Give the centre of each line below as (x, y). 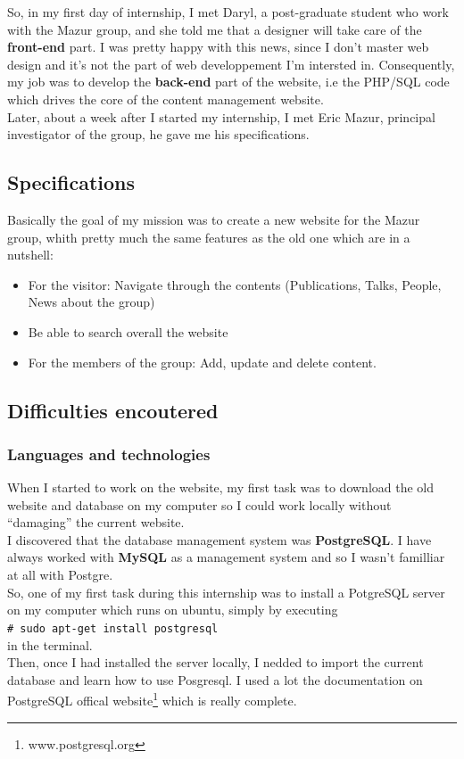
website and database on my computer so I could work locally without (199, 504)
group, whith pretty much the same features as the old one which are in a (209, 237)
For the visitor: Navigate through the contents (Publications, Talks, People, (235, 284)
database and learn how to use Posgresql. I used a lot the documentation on (215, 679)
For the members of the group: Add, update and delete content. (202, 362)
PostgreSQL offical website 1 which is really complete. (152, 699)
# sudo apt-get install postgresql (113, 628)
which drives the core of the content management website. (166, 99)
